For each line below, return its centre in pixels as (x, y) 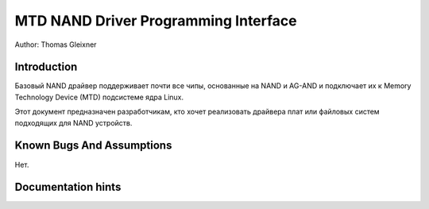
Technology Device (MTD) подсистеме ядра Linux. (99, 97)
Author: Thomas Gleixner (56, 45)
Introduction (46, 67)
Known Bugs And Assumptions (93, 146)
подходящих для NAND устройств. (73, 122)
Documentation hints (68, 187)
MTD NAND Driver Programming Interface (156, 21)
